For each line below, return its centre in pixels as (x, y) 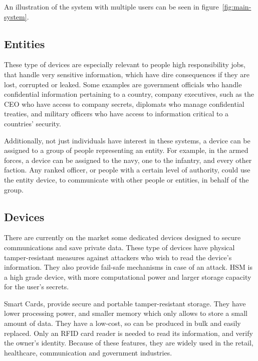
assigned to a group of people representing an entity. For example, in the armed (126, 150)
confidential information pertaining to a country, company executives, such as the (129, 94)
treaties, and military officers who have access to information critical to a (116, 114)
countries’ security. (33, 123)
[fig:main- (237, 7)
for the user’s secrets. (37, 287)
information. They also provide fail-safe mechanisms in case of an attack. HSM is (128, 267)
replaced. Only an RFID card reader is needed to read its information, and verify (128, 333)
